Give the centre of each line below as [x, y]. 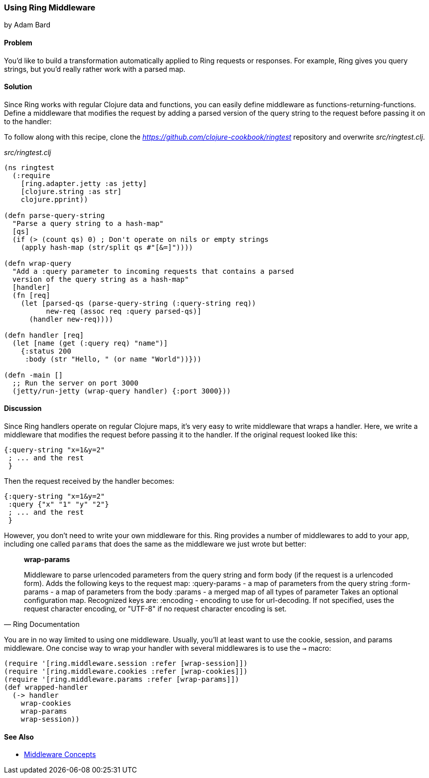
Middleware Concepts [60, 755]
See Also [19, 737]
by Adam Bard [27, 25]
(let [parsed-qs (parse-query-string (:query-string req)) [138, 303]
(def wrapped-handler [46, 687]
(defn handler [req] [44, 335]
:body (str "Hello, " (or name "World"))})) [113, 359]
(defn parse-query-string [55, 215]
